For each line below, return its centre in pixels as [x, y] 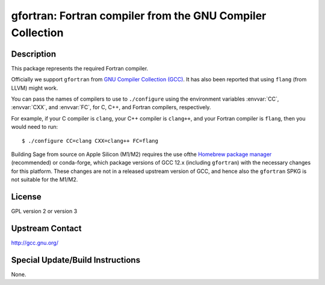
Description [34, 54]
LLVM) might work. [35, 88]
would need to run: [35, 127]
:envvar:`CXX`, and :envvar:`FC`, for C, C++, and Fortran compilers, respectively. [111, 107]
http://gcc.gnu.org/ [35, 243]
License [26, 197]
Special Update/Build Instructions [76, 260]
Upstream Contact [46, 228]
